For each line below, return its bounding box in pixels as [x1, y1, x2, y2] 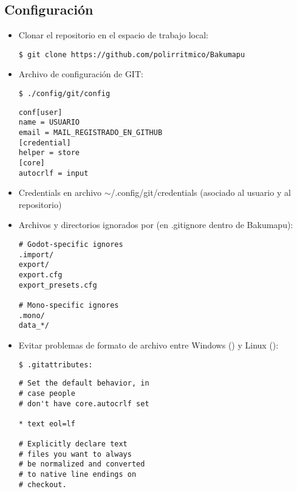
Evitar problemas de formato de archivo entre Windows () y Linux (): [18, 338, 279, 351]
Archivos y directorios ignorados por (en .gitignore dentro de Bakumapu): [18, 218, 293, 231]
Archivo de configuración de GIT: [18, 68, 143, 80]
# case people [18, 389, 75, 398]
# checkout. [18, 480, 67, 489]
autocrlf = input [18, 168, 89, 178]
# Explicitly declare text [18, 440, 128, 449]
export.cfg [18, 271, 63, 280]
